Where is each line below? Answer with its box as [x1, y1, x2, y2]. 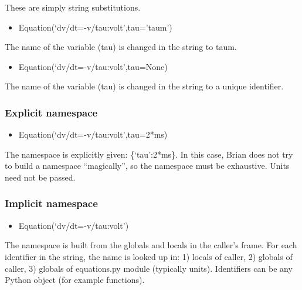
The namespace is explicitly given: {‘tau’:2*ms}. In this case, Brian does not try [5, 148, 293, 160]
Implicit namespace [5, 196, 98, 211]
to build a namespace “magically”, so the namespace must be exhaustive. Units [5, 159, 290, 172]
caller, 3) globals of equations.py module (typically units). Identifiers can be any [5, 262, 293, 274]
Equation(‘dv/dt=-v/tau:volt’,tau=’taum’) [18, 21, 172, 33]
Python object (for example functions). [5, 274, 145, 286]
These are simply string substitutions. [5, 1, 141, 13]
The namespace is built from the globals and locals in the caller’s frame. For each [5, 239, 297, 251]
